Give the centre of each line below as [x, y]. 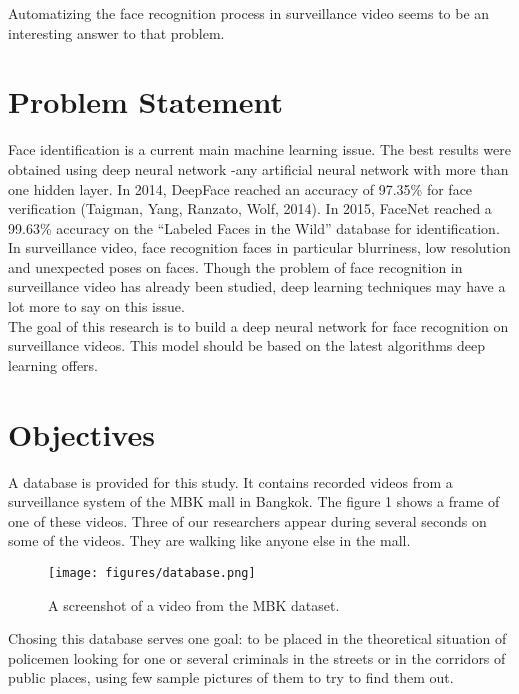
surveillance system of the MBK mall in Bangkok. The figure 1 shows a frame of [254, 501]
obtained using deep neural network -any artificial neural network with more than [258, 168]
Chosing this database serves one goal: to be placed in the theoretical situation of [257, 638]
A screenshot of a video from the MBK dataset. [194, 604]
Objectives [81, 433]
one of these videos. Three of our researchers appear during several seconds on [247, 520]
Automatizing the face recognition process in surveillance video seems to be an [249, 13]
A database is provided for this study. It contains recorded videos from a [230, 481]
